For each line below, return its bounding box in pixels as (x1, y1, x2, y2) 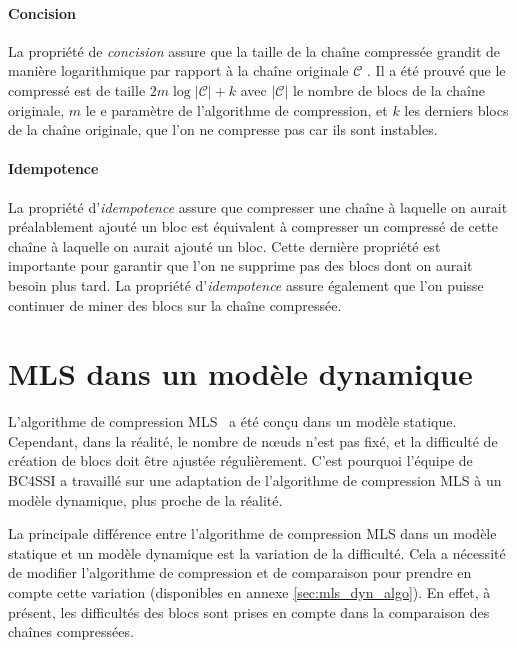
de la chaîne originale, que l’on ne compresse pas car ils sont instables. (8, 119, 438, 140)
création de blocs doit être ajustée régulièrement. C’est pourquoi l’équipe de (8, 450, 473, 471)
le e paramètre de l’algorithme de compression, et (85, 99, 388, 120)
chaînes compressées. (8, 621, 134, 642)
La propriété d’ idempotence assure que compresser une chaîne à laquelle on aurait (8, 196, 508, 217)
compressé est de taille (8, 79, 146, 100)
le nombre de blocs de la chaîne (293, 79, 485, 100)
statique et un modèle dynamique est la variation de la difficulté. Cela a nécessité (8, 542, 506, 563)
